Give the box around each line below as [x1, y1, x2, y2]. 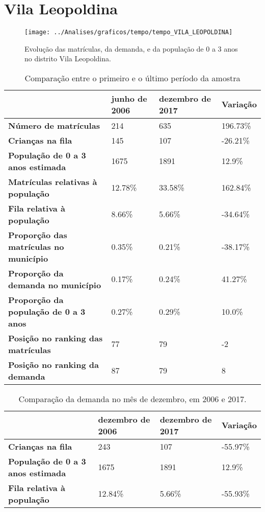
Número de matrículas [8, 119, 100, 131]
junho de [111, 92, 147, 104]
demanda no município [8, 278, 101, 291]
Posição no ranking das [8, 332, 103, 344]
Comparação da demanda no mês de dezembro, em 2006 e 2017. [18, 392, 247, 405]
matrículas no [8, 240, 64, 252]
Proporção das [8, 228, 67, 241]
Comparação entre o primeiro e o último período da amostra [24, 72, 241, 84]
